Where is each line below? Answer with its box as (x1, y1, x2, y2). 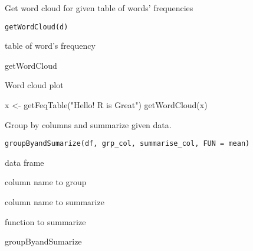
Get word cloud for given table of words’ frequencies (5, 2, 193, 14)
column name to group (5, 176, 87, 188)
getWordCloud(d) (5, 22, 68, 31)
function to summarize (5, 215, 86, 227)
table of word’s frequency (5, 39, 96, 52)
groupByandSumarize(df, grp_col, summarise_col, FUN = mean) (5, 139, 250, 148)
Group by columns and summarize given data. (5, 118, 172, 130)
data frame (5, 156, 44, 168)
